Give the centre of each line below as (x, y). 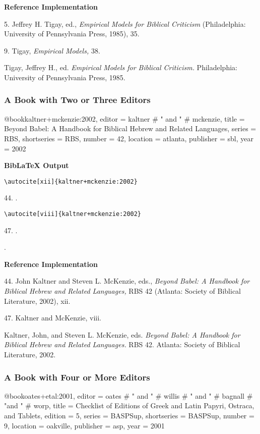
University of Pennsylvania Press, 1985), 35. (72, 34)
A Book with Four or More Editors (77, 377)
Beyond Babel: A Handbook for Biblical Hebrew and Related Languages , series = (130, 128)
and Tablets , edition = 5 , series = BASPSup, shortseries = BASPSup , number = (129, 415)
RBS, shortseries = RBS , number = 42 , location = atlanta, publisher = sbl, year (129, 138)
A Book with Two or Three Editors (77, 100)
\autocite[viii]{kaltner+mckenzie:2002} (73, 214)
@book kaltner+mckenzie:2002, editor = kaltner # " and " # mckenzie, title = (124, 118)
